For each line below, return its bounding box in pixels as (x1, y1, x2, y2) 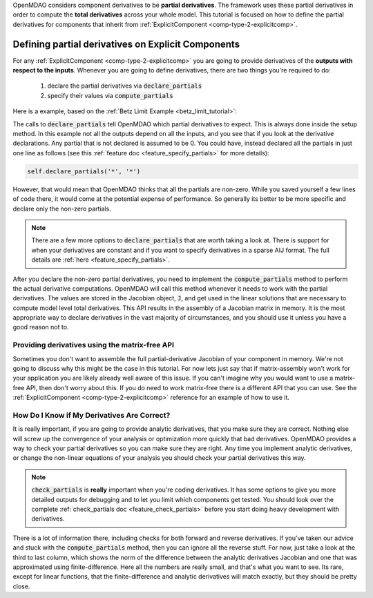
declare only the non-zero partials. (12, 204, 112, 213)
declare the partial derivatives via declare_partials (47, 81, 202, 90)
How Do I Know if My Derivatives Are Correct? (12, 410, 171, 420)
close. (12, 582, 30, 590)
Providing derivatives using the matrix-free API (12, 340, 174, 350)
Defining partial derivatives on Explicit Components (12, 38, 240, 50)
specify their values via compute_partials (47, 91, 173, 99)
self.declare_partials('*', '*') (27, 167, 141, 175)
